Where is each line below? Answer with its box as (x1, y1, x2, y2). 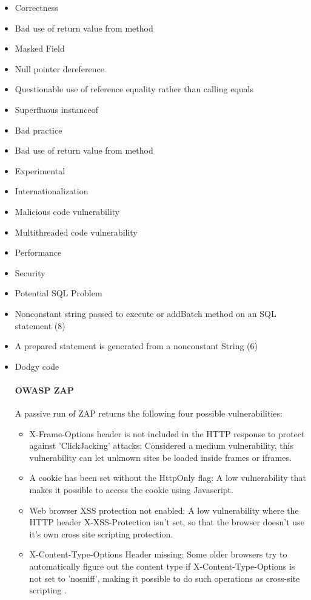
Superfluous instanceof (15, 103, 98, 115)
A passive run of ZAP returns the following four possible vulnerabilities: (15, 407, 283, 420)
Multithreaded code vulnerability (15, 225, 138, 238)
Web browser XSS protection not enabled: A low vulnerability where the (29, 503, 299, 516)
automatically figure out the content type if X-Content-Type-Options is (29, 560, 295, 573)
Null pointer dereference (15, 62, 104, 75)
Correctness (15, 1, 58, 13)
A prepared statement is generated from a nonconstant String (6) (15, 339, 258, 352)
